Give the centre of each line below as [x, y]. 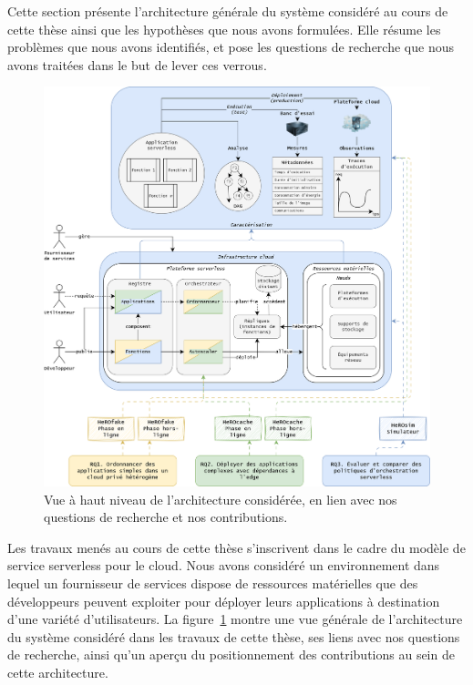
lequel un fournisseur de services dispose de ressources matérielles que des [213, 583]
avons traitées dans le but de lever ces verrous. [137, 64]
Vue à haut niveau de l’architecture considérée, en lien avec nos [221, 499]
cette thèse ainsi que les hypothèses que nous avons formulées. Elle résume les [224, 29]
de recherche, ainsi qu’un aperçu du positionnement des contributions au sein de [231, 654]
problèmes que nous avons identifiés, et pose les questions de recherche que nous [231, 47]
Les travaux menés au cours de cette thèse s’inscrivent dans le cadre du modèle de [236, 547]
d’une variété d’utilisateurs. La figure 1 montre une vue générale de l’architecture [235, 619]
